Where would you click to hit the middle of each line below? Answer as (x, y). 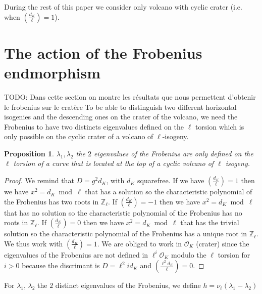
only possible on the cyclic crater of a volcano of (79, 136)
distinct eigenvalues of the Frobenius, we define (128, 285)
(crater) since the (223, 243)
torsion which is (220, 126)
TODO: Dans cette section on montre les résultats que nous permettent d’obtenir (130, 96)
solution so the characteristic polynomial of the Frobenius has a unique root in (126, 234)
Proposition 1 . (29, 153)
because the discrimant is (61, 265)
